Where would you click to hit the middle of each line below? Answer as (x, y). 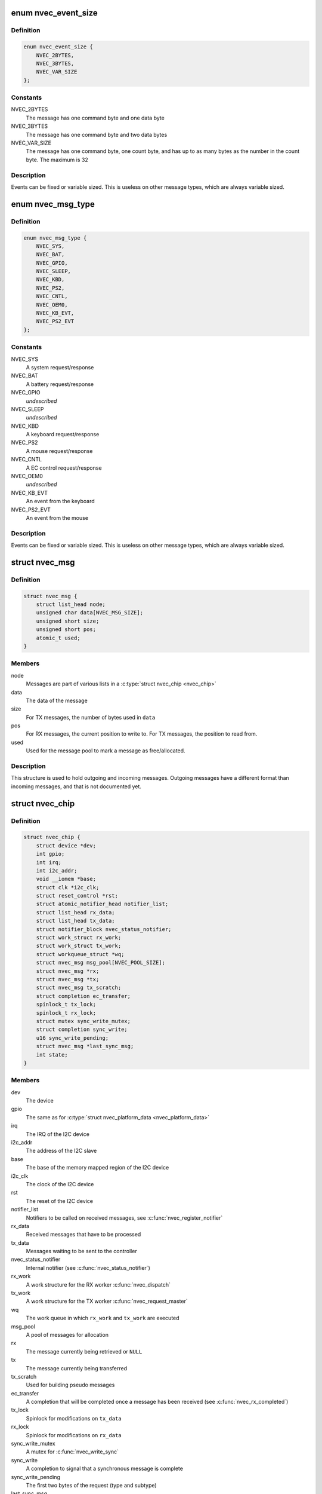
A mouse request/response (59, 451)
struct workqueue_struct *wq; (80, 954)
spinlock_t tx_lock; (66, 1005)
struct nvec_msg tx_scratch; (79, 988)
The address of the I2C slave (61, 1151)
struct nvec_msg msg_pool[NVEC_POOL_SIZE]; (100, 963)
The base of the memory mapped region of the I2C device (97, 1168)
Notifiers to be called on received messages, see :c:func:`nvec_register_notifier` (124, 1218)
